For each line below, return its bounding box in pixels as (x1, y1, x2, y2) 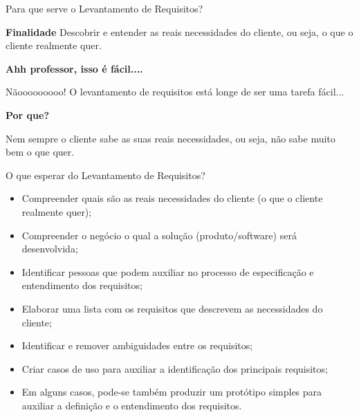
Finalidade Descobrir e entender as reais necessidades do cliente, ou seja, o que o (6, 24, 353, 39)
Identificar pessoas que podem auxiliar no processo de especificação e (21, 264, 314, 279)
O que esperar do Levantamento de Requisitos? (6, 167, 205, 182)
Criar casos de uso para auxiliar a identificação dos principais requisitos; (21, 361, 328, 376)
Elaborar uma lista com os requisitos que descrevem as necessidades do (21, 301, 323, 315)
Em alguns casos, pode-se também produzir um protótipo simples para (21, 384, 322, 399)
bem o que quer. (6, 145, 75, 159)
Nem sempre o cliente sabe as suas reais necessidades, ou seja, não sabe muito (6, 131, 335, 145)
